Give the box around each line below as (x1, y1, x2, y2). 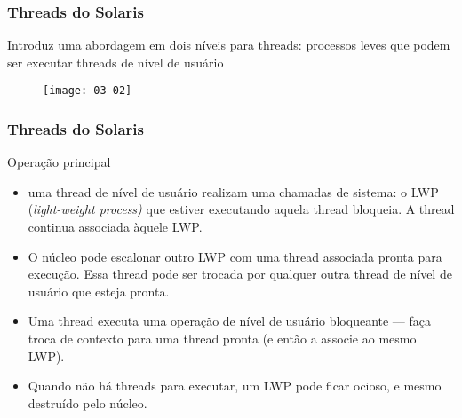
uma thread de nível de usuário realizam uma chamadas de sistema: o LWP (28, 182, 439, 201)
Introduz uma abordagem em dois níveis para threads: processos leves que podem (7, 35, 450, 54)
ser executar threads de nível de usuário (7, 52, 224, 71)
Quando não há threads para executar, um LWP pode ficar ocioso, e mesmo (28, 376, 442, 395)
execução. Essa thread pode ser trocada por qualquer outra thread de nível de (28, 264, 452, 283)
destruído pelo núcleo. (28, 393, 147, 412)
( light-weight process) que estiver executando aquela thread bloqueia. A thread (28, 200, 455, 218)
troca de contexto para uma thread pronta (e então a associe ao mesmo (28, 329, 417, 348)
